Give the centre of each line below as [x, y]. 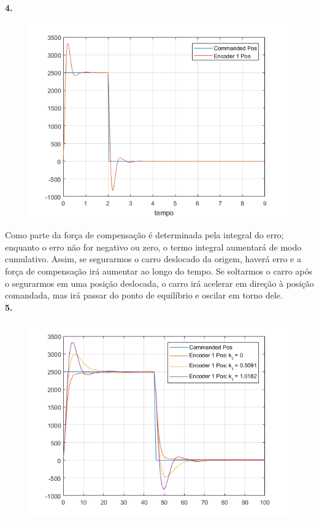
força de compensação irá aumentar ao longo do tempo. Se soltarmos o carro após [159, 271]
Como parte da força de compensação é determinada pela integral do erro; [144, 235]
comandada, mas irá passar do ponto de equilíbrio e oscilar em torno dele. [144, 295]
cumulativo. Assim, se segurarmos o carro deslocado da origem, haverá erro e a [153, 259]
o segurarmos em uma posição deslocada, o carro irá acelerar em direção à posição [159, 283]
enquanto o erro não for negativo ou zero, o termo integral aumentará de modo [153, 247]
